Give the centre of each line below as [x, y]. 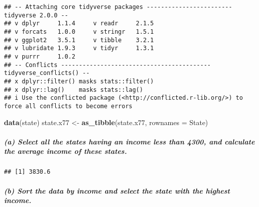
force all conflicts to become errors [68, 106]
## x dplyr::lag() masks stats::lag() [74, 90]
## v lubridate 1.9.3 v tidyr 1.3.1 [79, 48]
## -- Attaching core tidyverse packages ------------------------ [118, 7]
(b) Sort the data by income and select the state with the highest [117, 190]
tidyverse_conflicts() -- [47, 73]
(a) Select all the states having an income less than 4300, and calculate [129, 141]
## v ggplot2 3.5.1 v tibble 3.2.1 [79, 40]
